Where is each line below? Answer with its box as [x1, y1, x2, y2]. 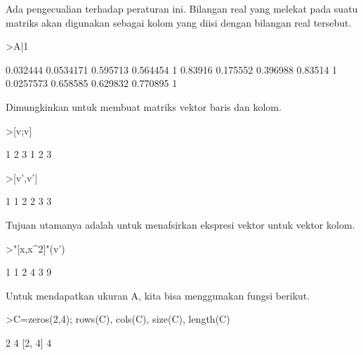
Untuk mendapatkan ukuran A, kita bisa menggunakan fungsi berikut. [6, 288, 310, 302]
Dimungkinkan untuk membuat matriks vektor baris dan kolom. [6, 99, 282, 114]
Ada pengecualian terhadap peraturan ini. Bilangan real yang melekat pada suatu [6, 1, 358, 15]
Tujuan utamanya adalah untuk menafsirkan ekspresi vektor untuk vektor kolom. [6, 217, 355, 232]
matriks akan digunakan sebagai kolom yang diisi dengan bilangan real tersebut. [6, 15, 352, 29]
